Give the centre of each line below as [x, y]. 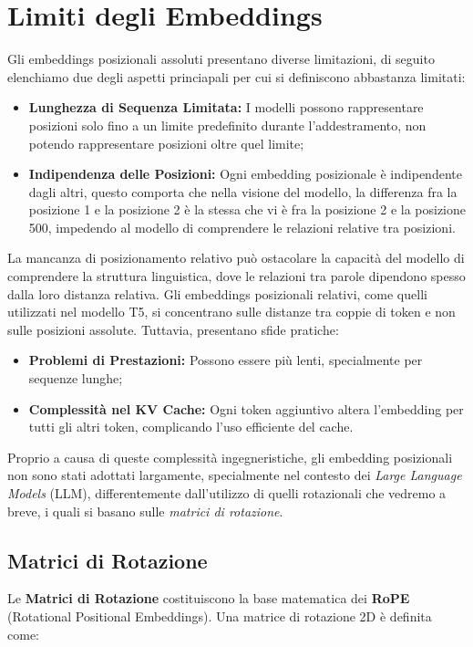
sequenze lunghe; [76, 378]
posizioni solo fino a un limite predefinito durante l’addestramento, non [227, 125]
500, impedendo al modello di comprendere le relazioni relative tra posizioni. [242, 227]
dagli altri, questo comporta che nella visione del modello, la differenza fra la [243, 191]
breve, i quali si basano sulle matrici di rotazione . [145, 511]
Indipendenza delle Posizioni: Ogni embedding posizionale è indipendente [245, 174]
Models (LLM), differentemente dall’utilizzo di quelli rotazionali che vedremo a [227, 493]
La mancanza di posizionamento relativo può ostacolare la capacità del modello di [236, 258]
